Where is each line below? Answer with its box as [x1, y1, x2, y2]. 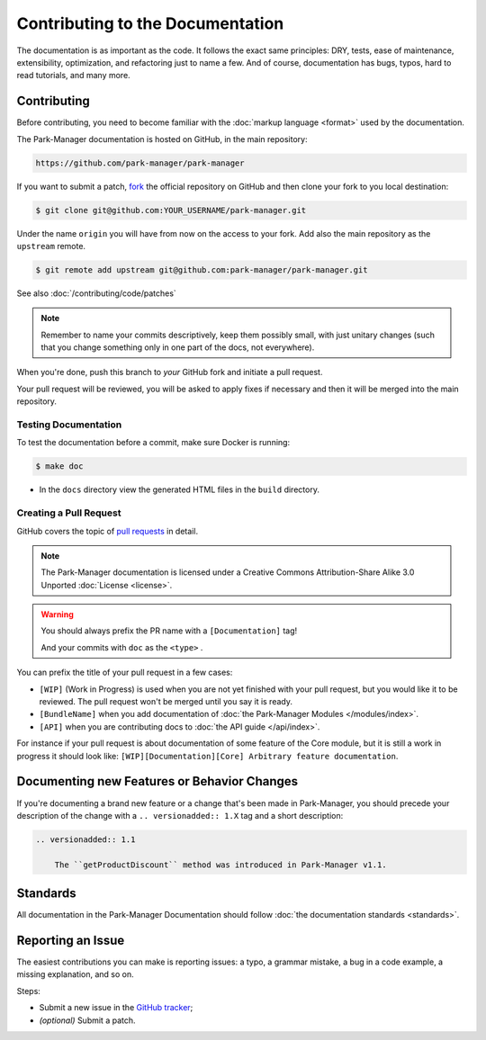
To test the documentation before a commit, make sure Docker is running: [16, 437, 291, 448]
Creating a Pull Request [16, 507, 121, 519]
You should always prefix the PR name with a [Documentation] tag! [40, 625, 298, 636]
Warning [40, 609, 74, 620]
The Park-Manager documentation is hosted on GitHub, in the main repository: [16, 133, 308, 144]
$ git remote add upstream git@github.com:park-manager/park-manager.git [35, 264, 368, 274]
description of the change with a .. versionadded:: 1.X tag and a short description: [16, 810, 344, 820]
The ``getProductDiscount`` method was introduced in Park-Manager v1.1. [54, 859, 387, 870]
